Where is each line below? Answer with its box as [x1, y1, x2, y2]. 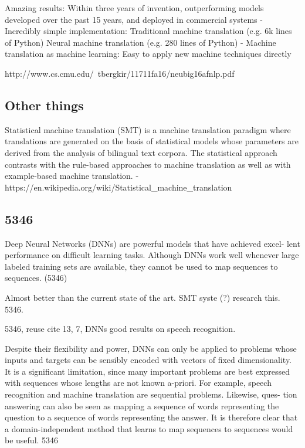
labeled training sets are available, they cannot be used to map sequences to [5, 260, 278, 272]
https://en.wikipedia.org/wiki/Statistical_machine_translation [5, 181, 232, 193]
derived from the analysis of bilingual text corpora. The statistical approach [5, 146, 277, 158]
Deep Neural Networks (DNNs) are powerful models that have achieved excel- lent [5, 237, 300, 249]
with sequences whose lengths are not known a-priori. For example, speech [5, 376, 272, 389]
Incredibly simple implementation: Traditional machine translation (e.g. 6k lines [5, 25, 292, 37]
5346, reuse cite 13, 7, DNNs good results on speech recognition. [5, 323, 236, 335]
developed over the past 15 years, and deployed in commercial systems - [5, 13, 263, 25]
